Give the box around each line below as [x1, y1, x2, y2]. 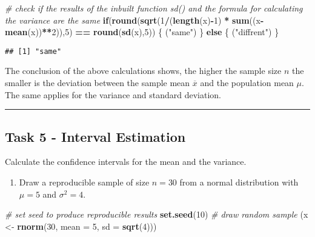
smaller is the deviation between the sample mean [5, 76, 190, 89]
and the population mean [200, 76, 294, 89]
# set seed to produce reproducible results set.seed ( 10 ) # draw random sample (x [5, 208, 308, 221]
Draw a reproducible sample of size [19, 176, 150, 189]
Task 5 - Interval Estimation [5, 127, 186, 145]
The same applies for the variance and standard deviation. [5, 88, 221, 101]
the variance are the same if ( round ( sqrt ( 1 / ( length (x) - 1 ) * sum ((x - [5, 13, 264, 26]
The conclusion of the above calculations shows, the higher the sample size [5, 64, 282, 77]
